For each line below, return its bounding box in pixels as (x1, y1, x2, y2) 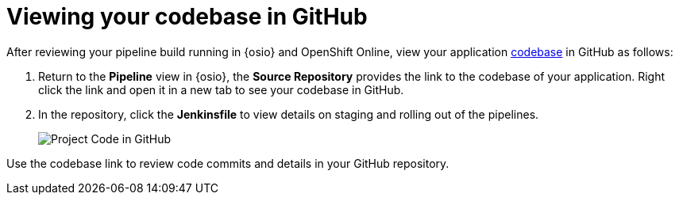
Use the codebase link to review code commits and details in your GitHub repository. (6, 156, 449, 170)
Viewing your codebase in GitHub (6, 3, 368, 30)
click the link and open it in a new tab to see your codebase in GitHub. (38, 82, 404, 97)
